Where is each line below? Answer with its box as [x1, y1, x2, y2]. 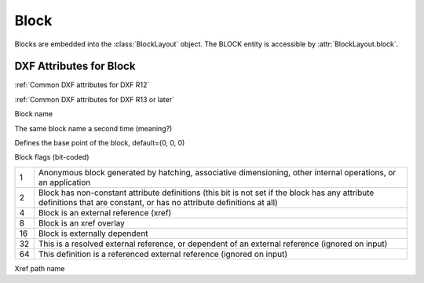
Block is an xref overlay [38, 217, 126, 228]
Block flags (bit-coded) [14, 153, 90, 162]
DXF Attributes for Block [14, 60, 136, 73]
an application [38, 177, 91, 188]
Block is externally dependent [38, 228, 148, 239]
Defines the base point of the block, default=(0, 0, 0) [14, 138, 185, 148]
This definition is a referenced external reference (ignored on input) [38, 248, 288, 259]
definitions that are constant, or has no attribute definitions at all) [38, 197, 278, 208]
